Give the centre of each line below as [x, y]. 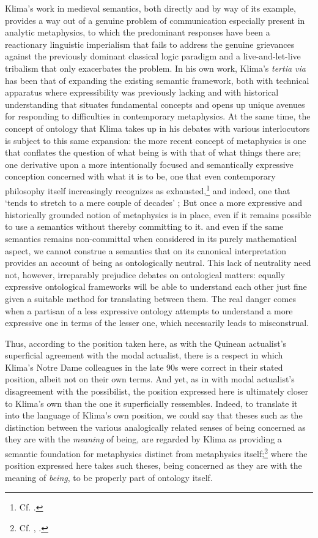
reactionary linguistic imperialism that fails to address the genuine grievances [150, 44]
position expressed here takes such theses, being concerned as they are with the [153, 465]
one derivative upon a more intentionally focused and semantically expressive [149, 164]
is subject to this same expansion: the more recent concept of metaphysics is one [156, 140]
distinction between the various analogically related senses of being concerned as [155, 427]
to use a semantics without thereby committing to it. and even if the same [144, 226]
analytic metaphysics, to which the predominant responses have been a [138, 32]
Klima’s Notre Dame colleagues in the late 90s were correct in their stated [144, 367]
